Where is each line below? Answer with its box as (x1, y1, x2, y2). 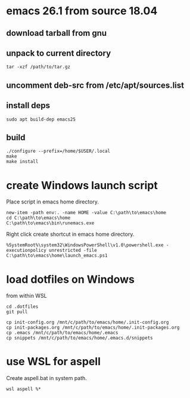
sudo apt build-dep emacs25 (6, 116, 76, 122)
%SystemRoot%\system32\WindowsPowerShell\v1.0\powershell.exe (6, 242, 164, 248)
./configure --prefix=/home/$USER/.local (6, 148, 111, 155)
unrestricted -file (48, 248, 97, 254)
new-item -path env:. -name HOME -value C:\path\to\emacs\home (6, 210, 167, 216)
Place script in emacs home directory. (6, 198, 99, 205)
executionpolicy (6, 248, 46, 254)
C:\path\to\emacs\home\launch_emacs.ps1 (6, 252, 108, 259)
